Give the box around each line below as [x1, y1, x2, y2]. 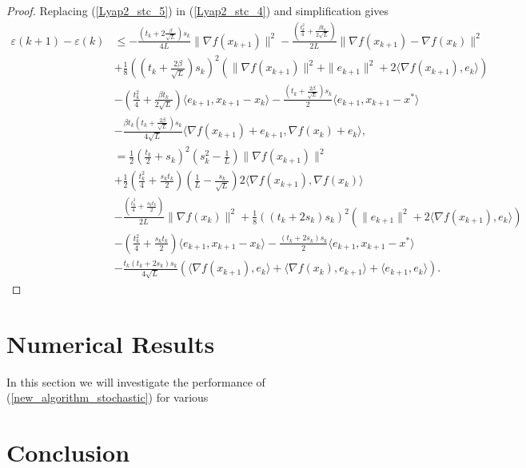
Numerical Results [6, 327, 215, 359]
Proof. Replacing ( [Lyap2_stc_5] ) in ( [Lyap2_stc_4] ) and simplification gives [6, 2, 389, 18]
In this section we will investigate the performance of [6, 373, 265, 390]
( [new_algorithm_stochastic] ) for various [6, 389, 209, 406]
